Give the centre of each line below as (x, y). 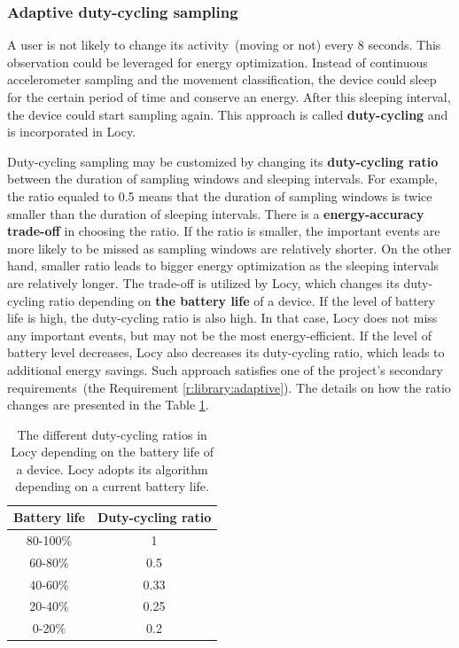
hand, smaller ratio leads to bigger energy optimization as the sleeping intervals (223, 265)
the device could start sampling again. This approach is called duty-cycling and (228, 114)
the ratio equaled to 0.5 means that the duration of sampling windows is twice (220, 195)
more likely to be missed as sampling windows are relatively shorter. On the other (229, 248)
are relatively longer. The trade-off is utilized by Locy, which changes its (203, 282)
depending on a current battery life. (112, 486)
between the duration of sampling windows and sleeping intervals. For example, (222, 179)
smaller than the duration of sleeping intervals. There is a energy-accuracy (216, 213)
